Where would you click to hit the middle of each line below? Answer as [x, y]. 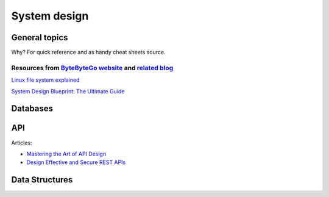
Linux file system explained [45, 80]
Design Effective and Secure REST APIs [76, 162]
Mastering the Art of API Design [66, 154]
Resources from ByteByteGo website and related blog [92, 68]
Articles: [22, 143]
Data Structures [42, 180]
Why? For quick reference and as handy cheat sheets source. [88, 52]
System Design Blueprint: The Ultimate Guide [68, 91]
